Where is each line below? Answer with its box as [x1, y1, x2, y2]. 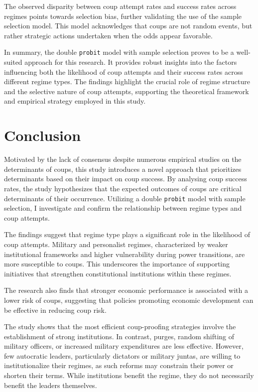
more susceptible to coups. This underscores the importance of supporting [4, 259, 230, 269]
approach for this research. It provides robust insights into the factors [24, 57, 237, 67]
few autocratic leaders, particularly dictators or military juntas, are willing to [4, 350, 241, 361]
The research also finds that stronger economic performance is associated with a [4, 285, 248, 295]
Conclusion [4, 125, 81, 145]
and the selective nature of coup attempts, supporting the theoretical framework [4, 86, 249, 96]
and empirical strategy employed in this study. [4, 96, 146, 106]
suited [4, 57, 22, 67]
